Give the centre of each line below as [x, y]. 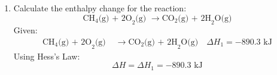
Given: [25, 30]
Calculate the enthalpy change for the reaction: [100, 8]
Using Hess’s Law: [47, 56]
